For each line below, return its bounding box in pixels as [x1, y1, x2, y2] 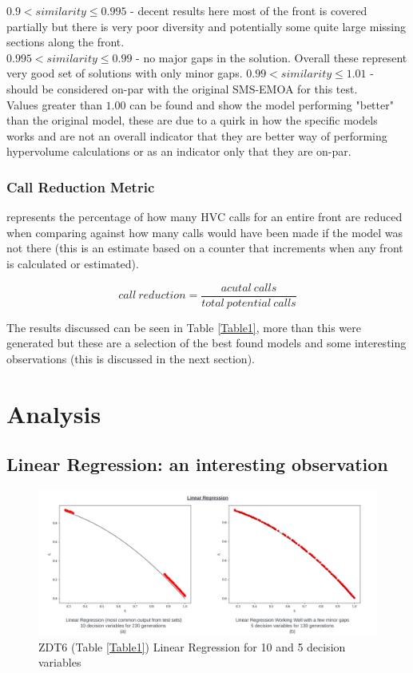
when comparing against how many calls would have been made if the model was [6, 224, 403, 240]
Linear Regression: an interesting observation [6, 452, 388, 477]
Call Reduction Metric [6, 176, 155, 196]
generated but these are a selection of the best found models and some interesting [6, 335, 407, 351]
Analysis [6, 397, 101, 430]
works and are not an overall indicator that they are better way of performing [6, 127, 387, 144]
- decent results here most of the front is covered [130, 2, 367, 18]
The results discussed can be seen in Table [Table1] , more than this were [6, 319, 361, 335]
